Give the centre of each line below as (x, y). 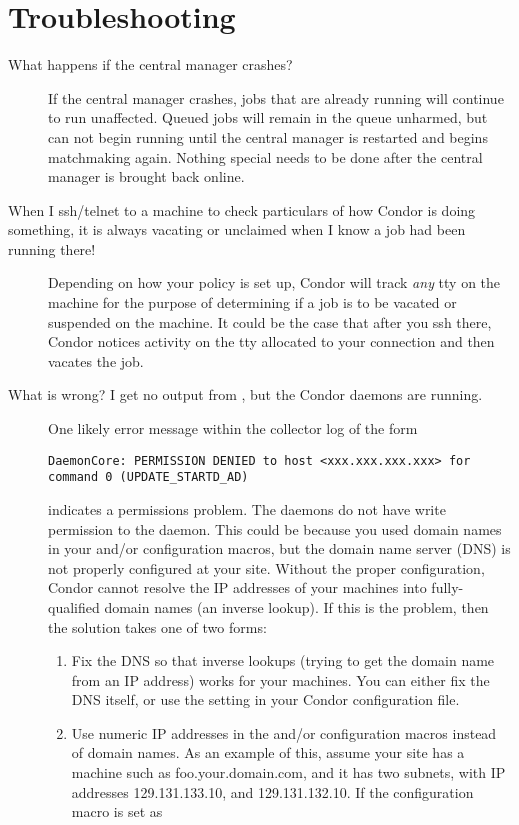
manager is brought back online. (146, 176)
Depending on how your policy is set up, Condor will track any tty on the (274, 282)
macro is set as (117, 811)
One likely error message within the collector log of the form (233, 428)
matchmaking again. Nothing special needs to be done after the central (265, 156)
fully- (447, 587)
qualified (74, 606)
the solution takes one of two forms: (157, 626)
